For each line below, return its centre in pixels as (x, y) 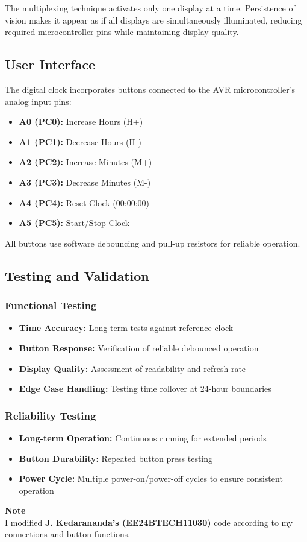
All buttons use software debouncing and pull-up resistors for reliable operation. (153, 243)
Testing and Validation (77, 275)
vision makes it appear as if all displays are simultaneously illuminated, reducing (153, 20)
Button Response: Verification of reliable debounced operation (139, 348)
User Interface (50, 64)
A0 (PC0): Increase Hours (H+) (81, 121)
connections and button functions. (68, 534)
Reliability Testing (51, 415)
